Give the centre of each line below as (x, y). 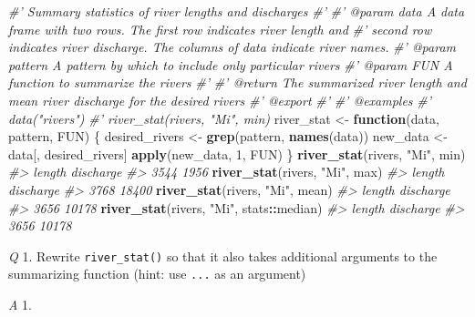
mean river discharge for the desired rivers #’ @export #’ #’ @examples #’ (220, 100)
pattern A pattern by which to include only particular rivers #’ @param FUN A (231, 64)
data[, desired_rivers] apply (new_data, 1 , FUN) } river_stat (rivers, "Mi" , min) (237, 153)
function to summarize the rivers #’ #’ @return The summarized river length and (237, 82)
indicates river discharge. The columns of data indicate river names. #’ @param (232, 47)
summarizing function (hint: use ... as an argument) (157, 274)
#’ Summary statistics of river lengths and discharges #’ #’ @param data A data (237, 11)
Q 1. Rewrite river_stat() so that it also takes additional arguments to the (223, 256)
